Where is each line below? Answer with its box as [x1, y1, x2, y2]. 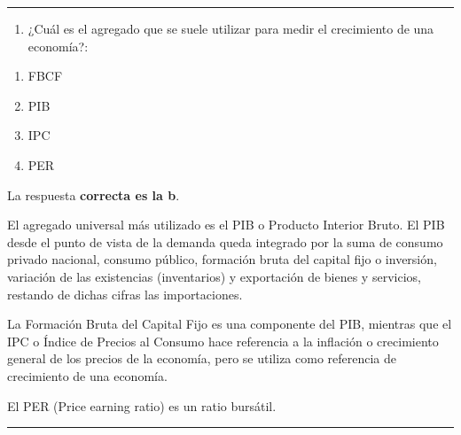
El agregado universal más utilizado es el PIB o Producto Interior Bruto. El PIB [7, 215, 445, 234]
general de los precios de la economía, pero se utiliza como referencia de [7, 349, 397, 368]
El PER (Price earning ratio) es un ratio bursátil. [7, 396, 277, 415]
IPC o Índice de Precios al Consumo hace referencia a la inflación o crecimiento [7, 331, 439, 350]
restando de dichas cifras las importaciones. [7, 284, 243, 303]
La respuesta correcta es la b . [7, 185, 180, 204]
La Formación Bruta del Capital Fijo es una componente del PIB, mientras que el [7, 315, 452, 333]
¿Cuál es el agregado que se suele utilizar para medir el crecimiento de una [27, 19, 434, 37]
